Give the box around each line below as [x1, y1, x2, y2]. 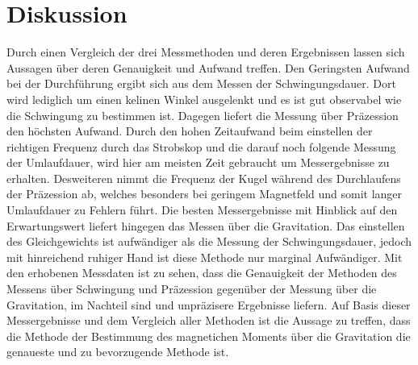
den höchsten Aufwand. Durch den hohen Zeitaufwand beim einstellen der [6, 122, 373, 139]
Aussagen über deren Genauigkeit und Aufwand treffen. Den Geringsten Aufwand [6, 59, 410, 76]
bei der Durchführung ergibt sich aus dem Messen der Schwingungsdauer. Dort [6, 75, 396, 92]
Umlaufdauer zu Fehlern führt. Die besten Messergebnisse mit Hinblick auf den [6, 201, 398, 218]
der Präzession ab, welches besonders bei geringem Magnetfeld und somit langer [6, 185, 403, 202]
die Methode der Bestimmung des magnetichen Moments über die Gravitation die [6, 327, 411, 344]
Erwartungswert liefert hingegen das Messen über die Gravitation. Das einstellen [6, 217, 405, 234]
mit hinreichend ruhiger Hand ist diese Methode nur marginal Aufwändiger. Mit [6, 248, 403, 265]
